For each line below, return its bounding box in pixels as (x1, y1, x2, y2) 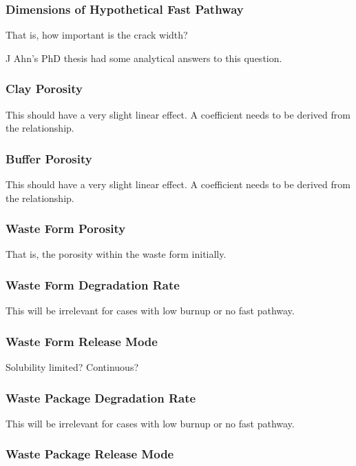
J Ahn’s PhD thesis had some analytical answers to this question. (6, 50, 282, 65)
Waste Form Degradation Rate (6, 276, 180, 293)
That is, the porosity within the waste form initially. (6, 247, 227, 261)
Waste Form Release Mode (6, 332, 158, 349)
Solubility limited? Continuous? (6, 360, 139, 374)
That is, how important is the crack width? (6, 28, 188, 42)
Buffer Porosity (6, 150, 92, 167)
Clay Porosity (6, 80, 83, 97)
